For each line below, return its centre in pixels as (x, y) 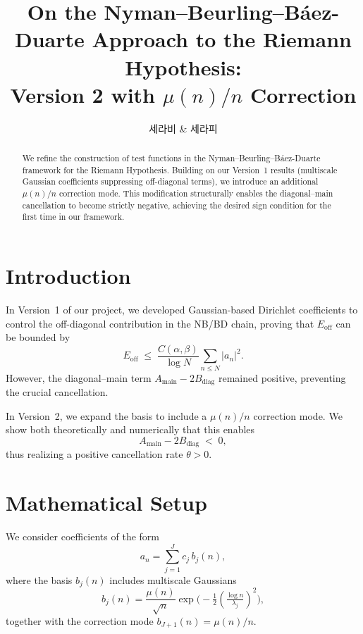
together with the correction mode (80, 620)
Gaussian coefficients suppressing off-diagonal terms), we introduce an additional (170, 181)
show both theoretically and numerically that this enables (130, 429)
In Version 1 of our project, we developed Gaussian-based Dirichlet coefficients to (182, 309)
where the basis (39, 579)
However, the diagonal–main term (79, 377)
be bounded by (38, 337)
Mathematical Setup (106, 502)
